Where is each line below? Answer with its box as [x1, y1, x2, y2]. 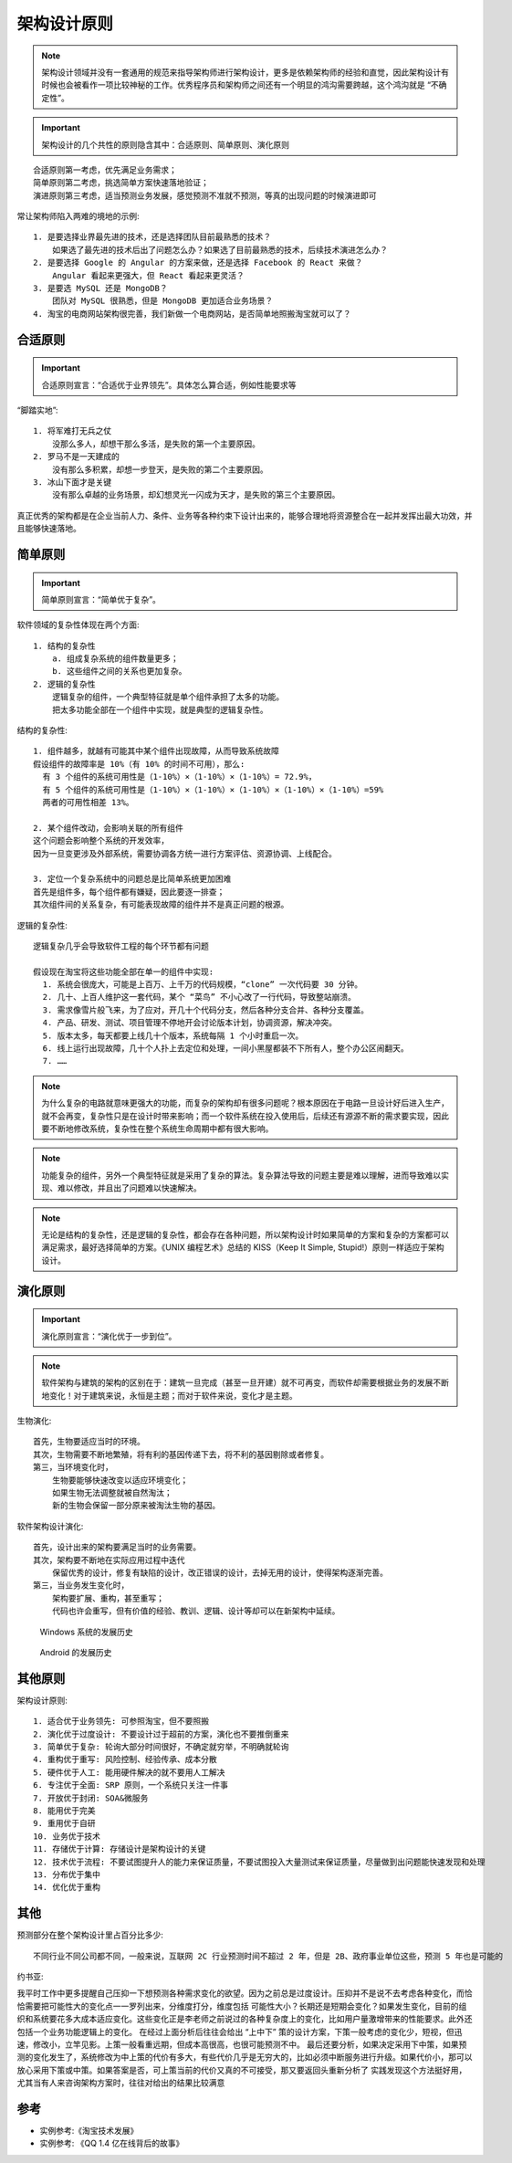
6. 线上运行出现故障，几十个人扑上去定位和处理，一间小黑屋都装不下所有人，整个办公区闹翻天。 [42, 1044, 410, 1054]
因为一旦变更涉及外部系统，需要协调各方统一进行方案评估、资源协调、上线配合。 [33, 848, 337, 858]
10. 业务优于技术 [33, 1831, 100, 1842]
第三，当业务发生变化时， [33, 1580, 130, 1591]
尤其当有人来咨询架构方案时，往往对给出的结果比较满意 [16, 2077, 225, 2088]
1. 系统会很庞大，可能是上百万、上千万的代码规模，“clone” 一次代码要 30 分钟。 [42, 980, 363, 990]
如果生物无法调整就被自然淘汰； [51, 1488, 172, 1498]
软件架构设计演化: [16, 1520, 84, 1531]
